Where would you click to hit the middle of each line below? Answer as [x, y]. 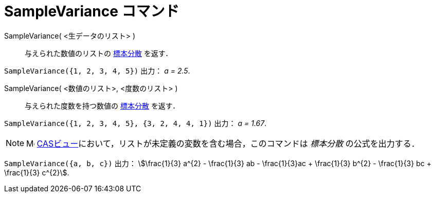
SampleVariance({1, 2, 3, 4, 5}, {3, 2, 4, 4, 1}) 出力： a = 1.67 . [135, 123]
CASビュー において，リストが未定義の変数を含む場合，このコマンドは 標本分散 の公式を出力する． [228, 143]
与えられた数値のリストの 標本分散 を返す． [99, 53]
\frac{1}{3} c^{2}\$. [37, 172]
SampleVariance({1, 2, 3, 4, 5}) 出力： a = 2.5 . [97, 70]
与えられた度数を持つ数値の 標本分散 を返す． [102, 105]
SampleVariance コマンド [92, 11]
